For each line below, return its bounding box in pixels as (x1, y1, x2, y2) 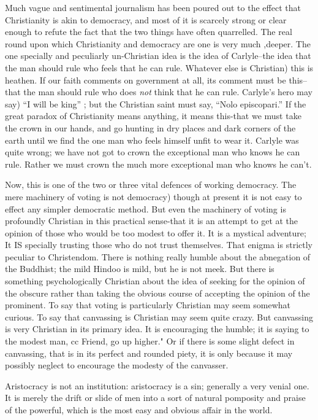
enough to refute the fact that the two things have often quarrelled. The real (5, 25, 292, 38)
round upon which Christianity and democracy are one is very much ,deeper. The (5, 37, 311, 50)
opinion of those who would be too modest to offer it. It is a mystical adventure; (5, 226, 306, 239)
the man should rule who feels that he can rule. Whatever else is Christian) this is (5, 61, 314, 74)
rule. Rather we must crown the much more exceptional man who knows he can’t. (5, 157, 312, 170)
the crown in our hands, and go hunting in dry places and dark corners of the (5, 121, 296, 134)
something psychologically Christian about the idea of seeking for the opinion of (5, 274, 305, 287)
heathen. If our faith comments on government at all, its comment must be (5, 73, 286, 86)
